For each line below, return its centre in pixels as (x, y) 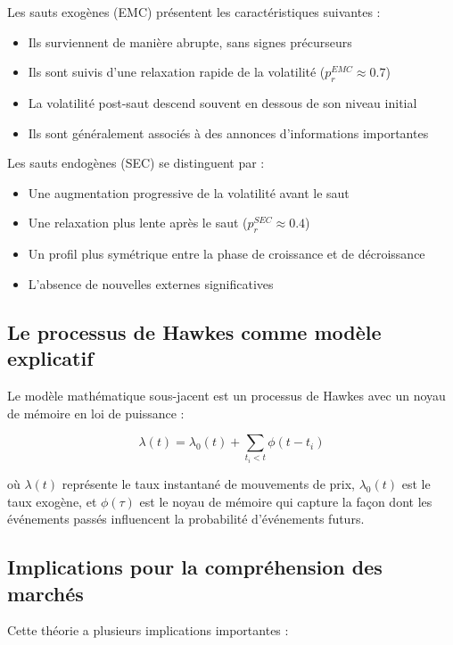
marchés (45, 593)
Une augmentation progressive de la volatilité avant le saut (189, 192)
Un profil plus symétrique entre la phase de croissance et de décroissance (226, 254)
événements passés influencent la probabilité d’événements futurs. (186, 519)
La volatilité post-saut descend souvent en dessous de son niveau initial (222, 102)
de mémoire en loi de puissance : (96, 413)
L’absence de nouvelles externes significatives (151, 283)
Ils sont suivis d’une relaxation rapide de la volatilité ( (177, 72)
